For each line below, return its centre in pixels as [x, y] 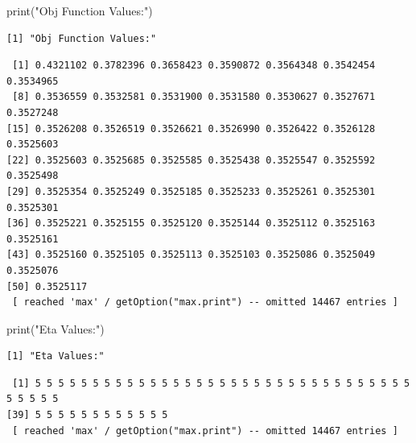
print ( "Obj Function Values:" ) [80, 10]
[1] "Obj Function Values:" [82, 38]
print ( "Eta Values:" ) [56, 328]
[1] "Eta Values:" [56, 356]
